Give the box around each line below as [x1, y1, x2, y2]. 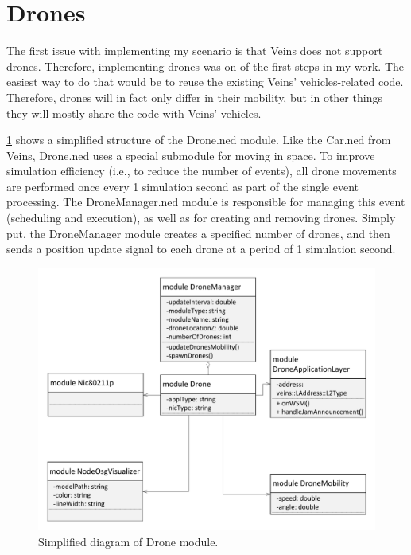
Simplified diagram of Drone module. [38, 534, 219, 550]
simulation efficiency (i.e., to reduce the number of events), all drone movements [6, 162, 397, 179]
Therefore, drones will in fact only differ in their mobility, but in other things [6, 88, 382, 105]
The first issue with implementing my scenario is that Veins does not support [6, 42, 383, 59]
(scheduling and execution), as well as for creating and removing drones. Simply [6, 209, 396, 226]
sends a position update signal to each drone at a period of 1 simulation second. [6, 240, 396, 257]
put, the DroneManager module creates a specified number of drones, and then [6, 225, 390, 241]
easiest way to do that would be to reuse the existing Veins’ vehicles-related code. [6, 73, 404, 90]
